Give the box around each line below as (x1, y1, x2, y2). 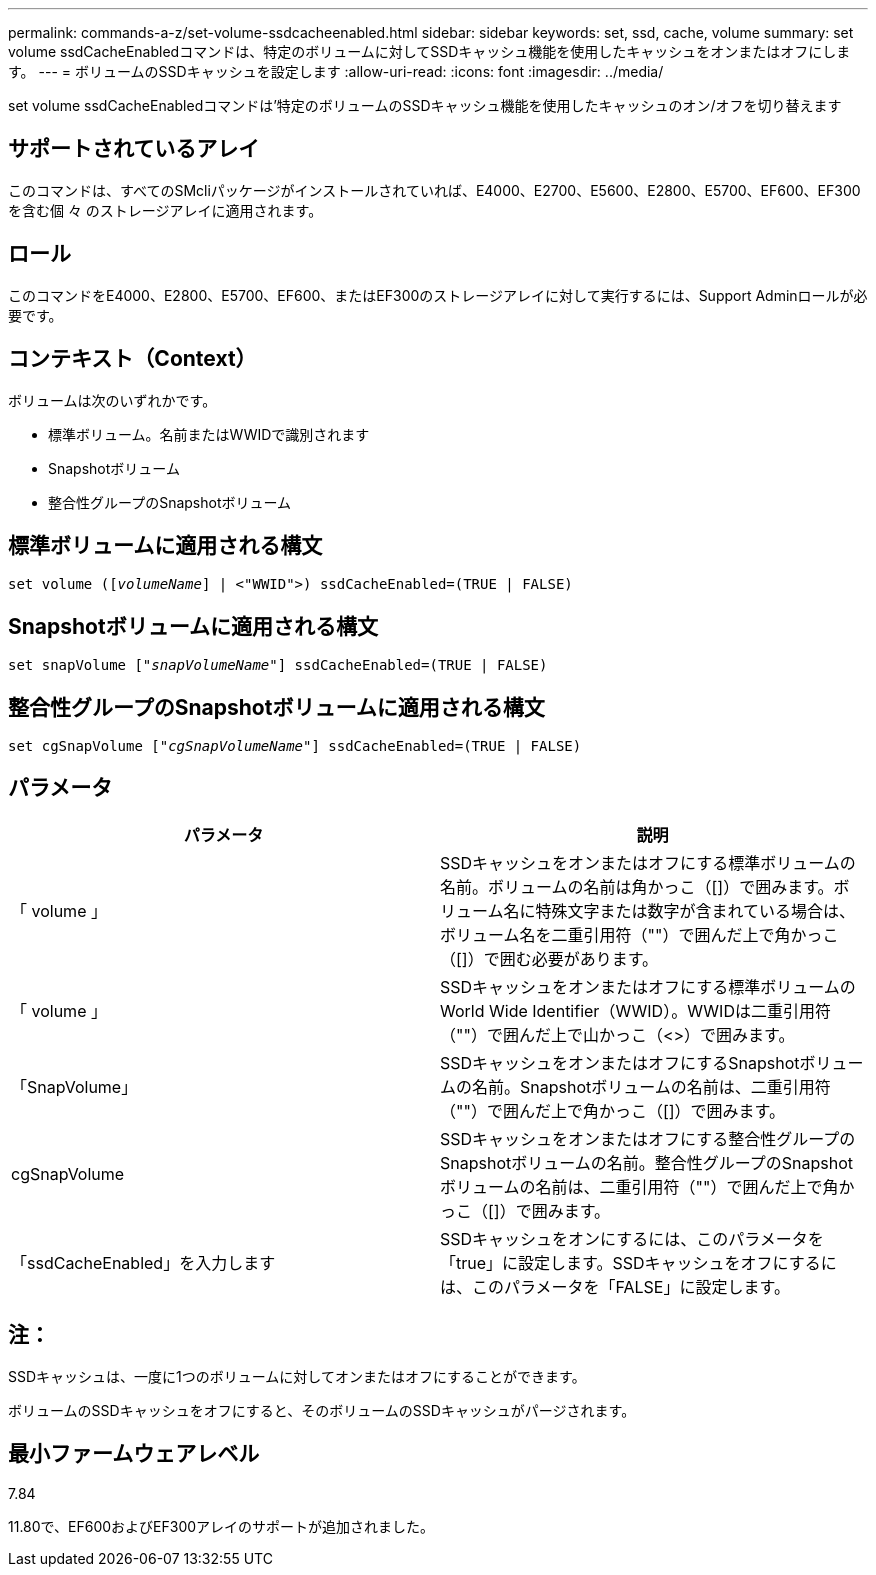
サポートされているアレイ (8, 136, 260, 162)
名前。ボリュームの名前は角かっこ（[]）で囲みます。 (440, 876, 834, 897)
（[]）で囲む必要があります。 (440, 948, 659, 969)
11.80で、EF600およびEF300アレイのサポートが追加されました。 (8, 1517, 435, 1535)
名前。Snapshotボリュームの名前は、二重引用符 (472, 1076, 831, 1097)
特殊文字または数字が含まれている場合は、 (535, 900, 856, 921)
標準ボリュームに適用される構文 (8, 532, 323, 558)
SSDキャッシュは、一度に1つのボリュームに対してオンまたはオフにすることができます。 (8, 1367, 586, 1385)
